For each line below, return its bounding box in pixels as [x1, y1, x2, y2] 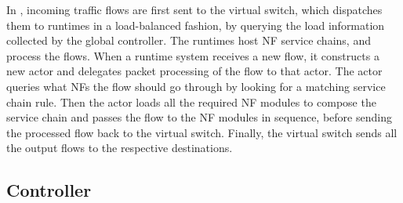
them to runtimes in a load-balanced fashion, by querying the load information [6, 16, 385, 33]
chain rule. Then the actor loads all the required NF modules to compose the [6, 93, 376, 110]
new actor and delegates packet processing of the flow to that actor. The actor [6, 63, 383, 79]
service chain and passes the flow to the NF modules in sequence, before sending [6, 109, 392, 125]
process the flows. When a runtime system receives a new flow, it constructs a [6, 47, 379, 63]
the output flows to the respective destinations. [6, 140, 233, 156]
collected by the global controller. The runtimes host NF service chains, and [6, 32, 371, 49]
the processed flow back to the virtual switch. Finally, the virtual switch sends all [6, 124, 398, 140]
